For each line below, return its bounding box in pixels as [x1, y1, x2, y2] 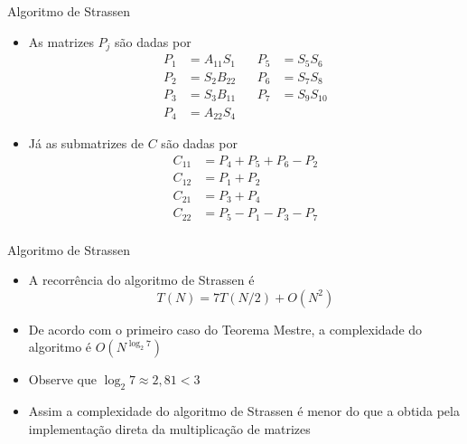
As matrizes [28, 32, 94, 51]
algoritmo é [28, 337, 92, 356]
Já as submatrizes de [28, 133, 145, 152]
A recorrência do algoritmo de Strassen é [28, 270, 255, 289]
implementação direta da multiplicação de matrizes [28, 419, 311, 438]
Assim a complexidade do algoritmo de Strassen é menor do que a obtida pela [28, 401, 460, 420]
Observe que [28, 370, 97, 389]
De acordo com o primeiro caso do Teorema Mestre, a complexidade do [28, 319, 423, 338]
